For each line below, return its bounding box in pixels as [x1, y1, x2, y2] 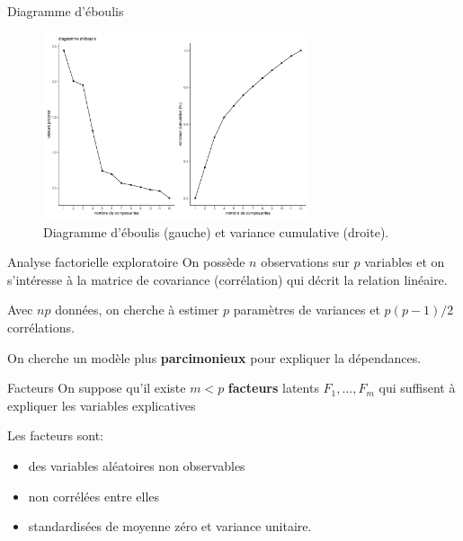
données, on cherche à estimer [55, 300, 219, 319]
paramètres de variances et [233, 300, 380, 319]
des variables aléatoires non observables [28, 457, 245, 475]
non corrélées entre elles [28, 486, 160, 505]
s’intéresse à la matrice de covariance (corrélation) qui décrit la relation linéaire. [7, 270, 448, 288]
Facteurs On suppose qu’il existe [7, 378, 186, 397]
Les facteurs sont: [7, 426, 104, 445]
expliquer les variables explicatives [7, 395, 196, 414]
